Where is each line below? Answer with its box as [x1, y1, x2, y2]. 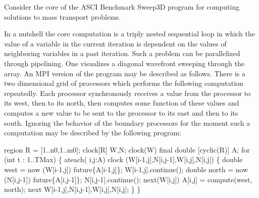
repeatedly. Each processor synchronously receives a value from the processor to [4, 87, 251, 98]
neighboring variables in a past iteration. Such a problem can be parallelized [4, 48, 240, 59]
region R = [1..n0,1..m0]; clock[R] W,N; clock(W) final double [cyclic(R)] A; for [4, 144, 250, 155]
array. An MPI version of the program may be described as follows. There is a [4, 68, 246, 78]
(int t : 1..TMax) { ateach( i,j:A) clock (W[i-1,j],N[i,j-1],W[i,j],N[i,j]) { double [4, 154, 243, 165]
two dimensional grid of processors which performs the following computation [4, 78, 243, 88]
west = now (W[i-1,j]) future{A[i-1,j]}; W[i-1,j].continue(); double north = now [4, 164, 248, 174]
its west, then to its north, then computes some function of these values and [4, 97, 239, 108]
